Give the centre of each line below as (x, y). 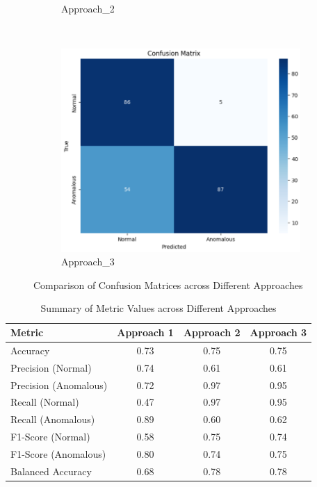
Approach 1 (145, 332)
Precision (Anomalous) (59, 385)
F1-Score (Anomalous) (58, 453)
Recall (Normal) (45, 402)
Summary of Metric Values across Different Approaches (158, 308)
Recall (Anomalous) (53, 419)
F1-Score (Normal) (50, 437)
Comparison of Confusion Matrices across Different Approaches (168, 284)
